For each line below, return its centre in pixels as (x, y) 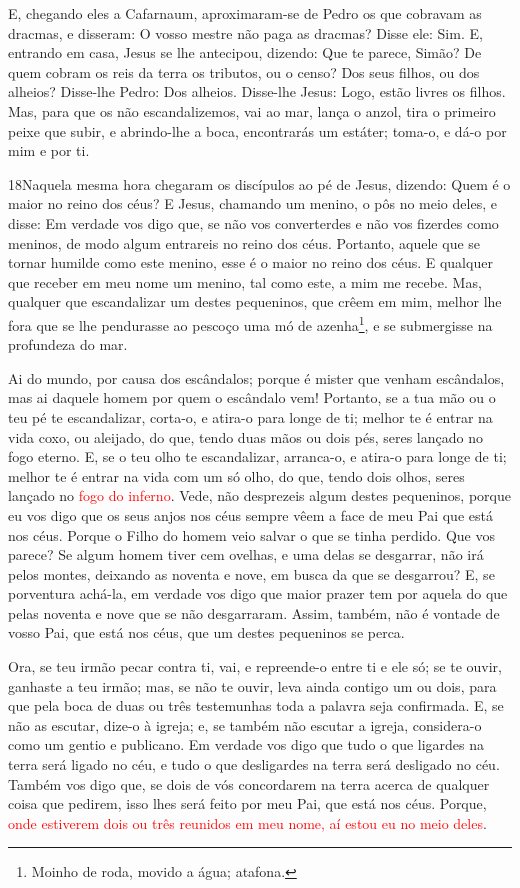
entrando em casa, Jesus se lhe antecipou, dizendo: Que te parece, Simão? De (245, 52)
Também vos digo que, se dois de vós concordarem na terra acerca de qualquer (249, 783)
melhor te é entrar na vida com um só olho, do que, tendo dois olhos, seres (236, 475)
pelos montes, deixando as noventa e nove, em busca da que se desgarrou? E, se (251, 573)
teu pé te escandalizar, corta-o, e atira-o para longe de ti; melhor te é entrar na (250, 416)
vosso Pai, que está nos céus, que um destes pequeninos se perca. (206, 632)
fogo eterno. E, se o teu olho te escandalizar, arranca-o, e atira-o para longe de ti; (257, 456)
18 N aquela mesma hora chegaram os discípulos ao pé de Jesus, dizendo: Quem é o (259, 183)
